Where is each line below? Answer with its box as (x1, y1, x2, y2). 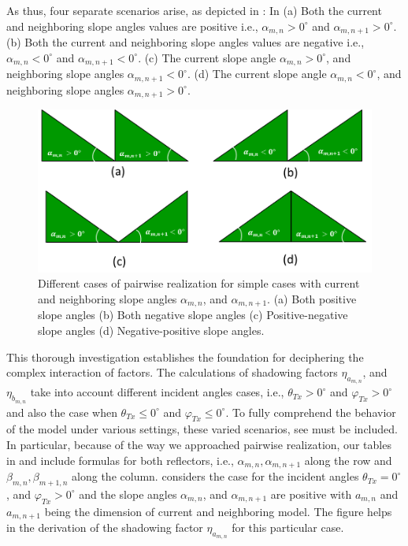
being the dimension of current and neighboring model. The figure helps (44, 503, 392, 519)
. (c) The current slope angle (138, 49, 276, 65)
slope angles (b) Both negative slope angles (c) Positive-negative (38, 306, 348, 323)
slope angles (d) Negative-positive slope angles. (38, 322, 265, 339)
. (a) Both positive (267, 290, 357, 306)
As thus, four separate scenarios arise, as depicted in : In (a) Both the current (6, 2, 382, 18)
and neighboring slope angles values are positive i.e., (6, 17, 258, 34)
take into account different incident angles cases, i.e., (30, 384, 284, 400)
